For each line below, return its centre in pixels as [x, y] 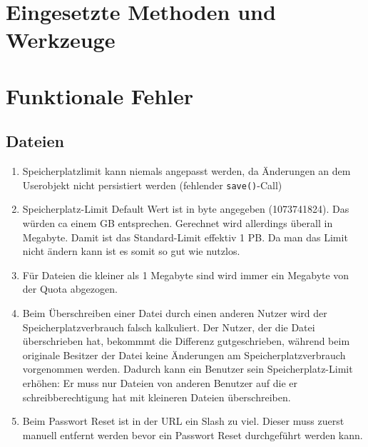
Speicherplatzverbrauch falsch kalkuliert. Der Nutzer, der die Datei [169, 327]
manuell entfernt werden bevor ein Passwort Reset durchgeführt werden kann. [193, 435]
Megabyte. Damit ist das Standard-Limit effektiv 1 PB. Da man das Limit [185, 237]
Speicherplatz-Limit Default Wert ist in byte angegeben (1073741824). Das [186, 209]
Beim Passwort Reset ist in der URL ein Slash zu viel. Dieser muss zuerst [183, 421]
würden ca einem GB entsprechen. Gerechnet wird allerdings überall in [178, 222]
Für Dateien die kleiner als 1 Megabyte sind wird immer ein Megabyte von [186, 275]
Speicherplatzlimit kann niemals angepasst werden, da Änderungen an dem [186, 171]
